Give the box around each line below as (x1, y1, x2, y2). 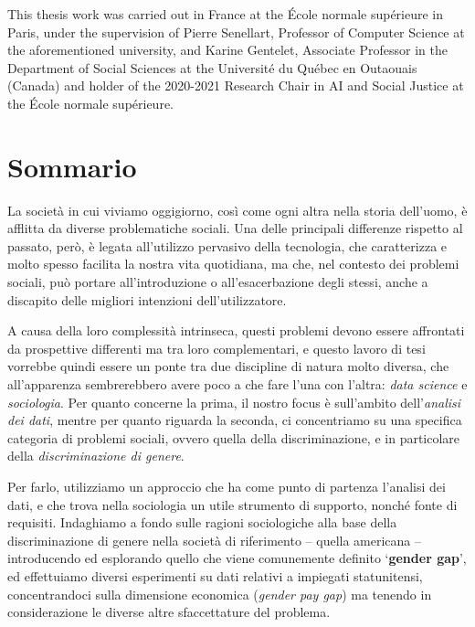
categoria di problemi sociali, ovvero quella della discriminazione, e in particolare (7, 428, 460, 447)
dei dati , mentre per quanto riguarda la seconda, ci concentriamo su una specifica (7, 410, 462, 430)
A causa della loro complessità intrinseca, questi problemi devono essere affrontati (7, 321, 465, 340)
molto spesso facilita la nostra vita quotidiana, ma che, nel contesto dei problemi (7, 254, 459, 273)
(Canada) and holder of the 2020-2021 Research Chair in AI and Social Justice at (7, 76, 464, 95)
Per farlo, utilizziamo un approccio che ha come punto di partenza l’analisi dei (7, 477, 446, 495)
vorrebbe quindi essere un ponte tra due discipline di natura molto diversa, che (7, 356, 449, 376)
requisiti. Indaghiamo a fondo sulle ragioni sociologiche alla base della (7, 513, 397, 532)
